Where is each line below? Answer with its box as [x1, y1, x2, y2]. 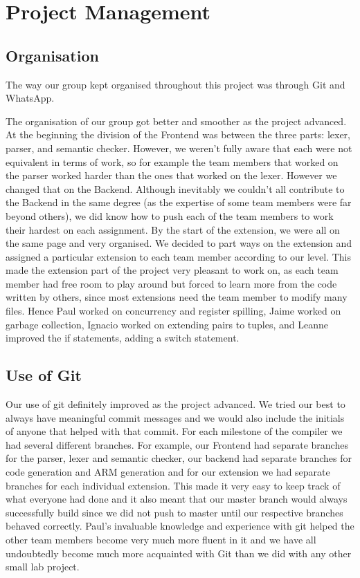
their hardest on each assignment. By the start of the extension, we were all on [6, 222, 340, 236]
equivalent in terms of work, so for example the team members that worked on [6, 154, 339, 169]
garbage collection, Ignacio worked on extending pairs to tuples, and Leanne [6, 317, 328, 331]
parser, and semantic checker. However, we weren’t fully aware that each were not [6, 140, 352, 155]
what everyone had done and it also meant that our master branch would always [6, 492, 348, 506]
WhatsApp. [6, 91, 55, 105]
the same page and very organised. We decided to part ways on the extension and [6, 236, 352, 250]
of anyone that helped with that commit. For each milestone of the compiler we [6, 424, 343, 438]
